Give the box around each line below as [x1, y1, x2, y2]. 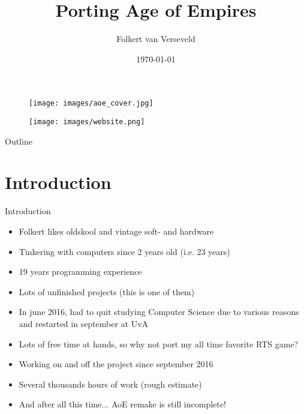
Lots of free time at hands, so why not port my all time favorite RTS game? [19, 337, 299, 350]
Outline [5, 134, 32, 147]
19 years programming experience [19, 265, 142, 278]
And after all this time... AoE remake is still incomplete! [19, 398, 226, 410]
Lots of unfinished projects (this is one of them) [19, 285, 195, 298]
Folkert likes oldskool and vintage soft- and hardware [19, 224, 214, 237]
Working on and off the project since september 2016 [19, 358, 213, 370]
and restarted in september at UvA [19, 317, 149, 329]
